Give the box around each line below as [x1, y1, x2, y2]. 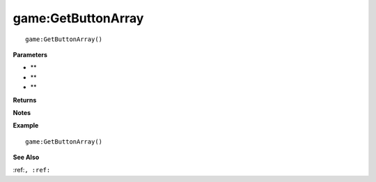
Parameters [13, 50, 48, 59]
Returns [13, 96, 37, 104]
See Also [13, 153, 40, 162]
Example [13, 121, 39, 130]
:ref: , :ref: [13, 166, 51, 174]
